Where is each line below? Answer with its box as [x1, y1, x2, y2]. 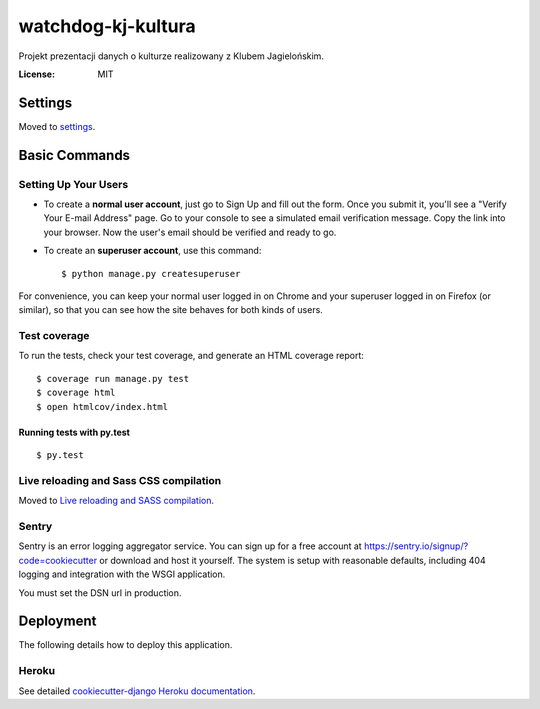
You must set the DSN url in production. [18, 586, 182, 599]
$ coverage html [36, 387, 116, 399]
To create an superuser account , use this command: [43, 245, 262, 257]
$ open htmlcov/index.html [36, 401, 169, 412]
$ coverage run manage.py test [36, 373, 190, 384]
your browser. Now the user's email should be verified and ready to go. [43, 226, 337, 238]
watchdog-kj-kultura [18, 15, 197, 37]
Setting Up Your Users [18, 177, 129, 191]
